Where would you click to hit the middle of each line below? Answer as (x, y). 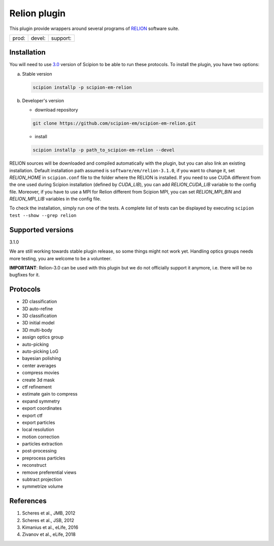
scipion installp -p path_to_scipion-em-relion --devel (104, 150)
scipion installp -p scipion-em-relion (82, 87)
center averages (39, 366)
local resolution (38, 430)
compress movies (41, 373)
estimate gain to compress (50, 394)
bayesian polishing (42, 358)
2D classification (40, 301)
